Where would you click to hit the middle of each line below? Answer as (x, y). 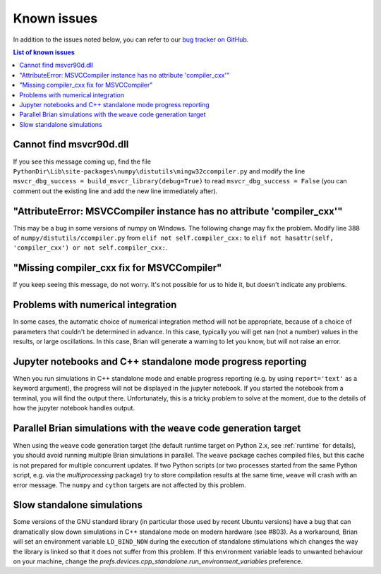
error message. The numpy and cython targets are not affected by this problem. (129, 485)
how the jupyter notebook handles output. (74, 408)
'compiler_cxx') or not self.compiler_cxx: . (90, 248)
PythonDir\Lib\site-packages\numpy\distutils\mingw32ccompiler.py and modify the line (159, 171)
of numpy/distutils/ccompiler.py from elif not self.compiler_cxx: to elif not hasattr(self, (174, 238)
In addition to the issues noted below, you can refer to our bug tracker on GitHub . (131, 39)
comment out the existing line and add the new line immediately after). (115, 191)
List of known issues (44, 52)
